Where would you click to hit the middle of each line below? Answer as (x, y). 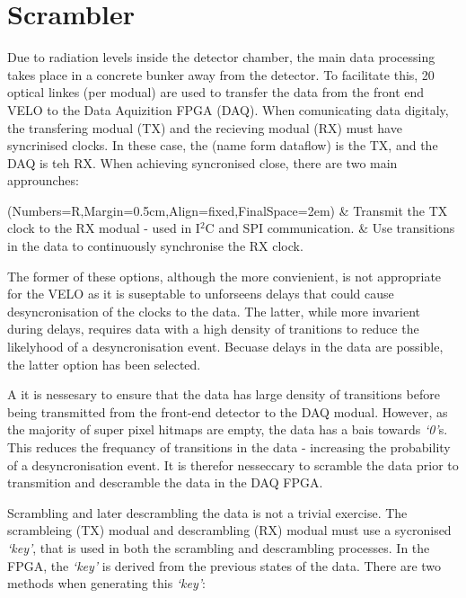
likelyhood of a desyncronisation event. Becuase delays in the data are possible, (225, 347)
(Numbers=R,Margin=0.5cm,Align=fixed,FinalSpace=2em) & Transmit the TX (228, 210)
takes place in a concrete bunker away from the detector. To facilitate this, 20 (221, 74)
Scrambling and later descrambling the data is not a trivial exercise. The (207, 512)
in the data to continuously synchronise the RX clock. (155, 246)
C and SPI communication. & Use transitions (330, 228)
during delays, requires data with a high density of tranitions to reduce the (213, 329)
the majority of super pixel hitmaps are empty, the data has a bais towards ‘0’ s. (228, 429)
